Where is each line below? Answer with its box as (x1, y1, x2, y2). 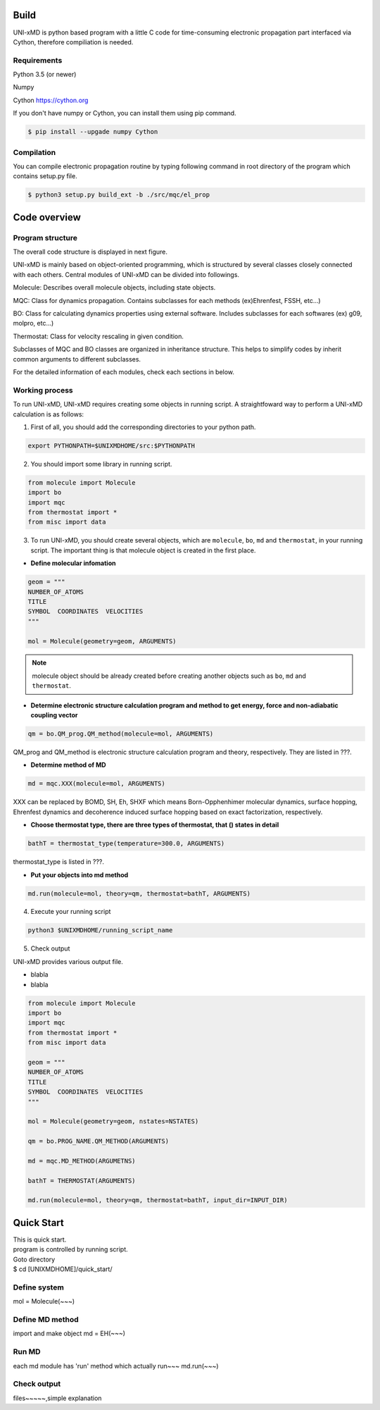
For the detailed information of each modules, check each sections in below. (13, 367, 235, 376)
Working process (13, 385, 73, 395)
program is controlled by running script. (13, 1245, 128, 1254)
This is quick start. (13, 1235, 67, 1244)
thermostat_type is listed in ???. (13, 858, 105, 866)
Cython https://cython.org (13, 96, 89, 104)
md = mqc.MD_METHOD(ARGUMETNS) (27, 1156, 137, 1165)
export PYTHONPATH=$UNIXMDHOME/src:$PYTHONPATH (27, 441, 195, 450)
